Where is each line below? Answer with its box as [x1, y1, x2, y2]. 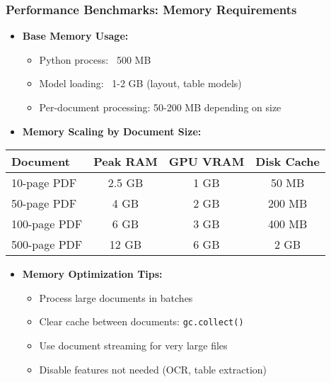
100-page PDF [11, 215, 83, 232]
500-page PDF [11, 236, 83, 253]
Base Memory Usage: [22, 28, 129, 43]
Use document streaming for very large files [39, 338, 228, 353]
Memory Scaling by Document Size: [22, 123, 202, 138]
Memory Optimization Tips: [22, 266, 163, 281]
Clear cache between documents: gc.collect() [39, 314, 244, 329]
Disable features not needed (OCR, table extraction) [39, 361, 267, 376]
